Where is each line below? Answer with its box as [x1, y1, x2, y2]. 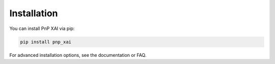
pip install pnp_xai [20, 39, 71, 45]
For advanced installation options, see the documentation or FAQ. [9, 52, 147, 58]
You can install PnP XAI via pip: [9, 25, 75, 31]
